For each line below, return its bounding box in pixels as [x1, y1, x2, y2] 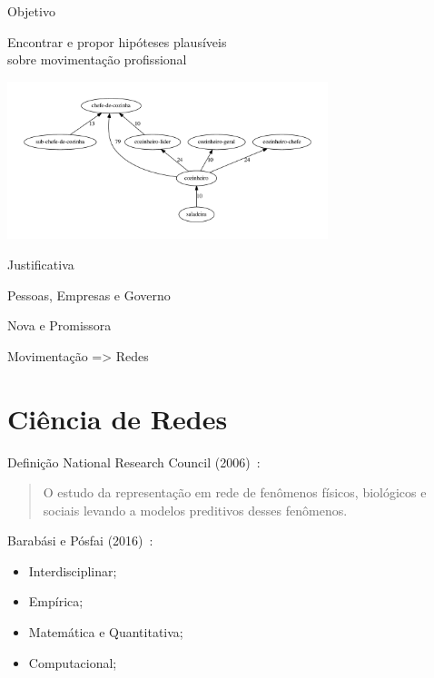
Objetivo [7, 2, 55, 20]
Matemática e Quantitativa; [28, 623, 183, 642]
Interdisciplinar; [28, 561, 117, 580]
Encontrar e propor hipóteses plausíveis [7, 32, 227, 51]
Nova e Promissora [7, 316, 112, 335]
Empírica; [28, 592, 84, 611]
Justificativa [7, 255, 74, 274]
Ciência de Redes [7, 399, 228, 437]
